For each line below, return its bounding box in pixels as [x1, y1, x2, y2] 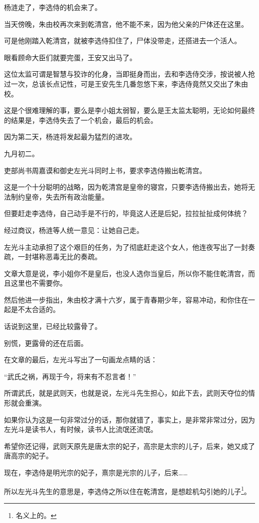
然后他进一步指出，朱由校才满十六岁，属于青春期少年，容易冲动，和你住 [4, 294, 241, 305]
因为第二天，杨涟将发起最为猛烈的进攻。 [4, 131, 136, 142]
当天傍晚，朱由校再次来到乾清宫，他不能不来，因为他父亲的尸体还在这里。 [4, 18, 248, 29]
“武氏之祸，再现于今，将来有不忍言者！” [4, 371, 136, 381]
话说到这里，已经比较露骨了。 [4, 321, 102, 331]
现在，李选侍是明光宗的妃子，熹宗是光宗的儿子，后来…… [4, 467, 188, 477]
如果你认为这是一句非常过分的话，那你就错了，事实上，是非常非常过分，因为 [4, 414, 255, 424]
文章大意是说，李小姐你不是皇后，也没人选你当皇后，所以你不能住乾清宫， [4, 268, 248, 278]
